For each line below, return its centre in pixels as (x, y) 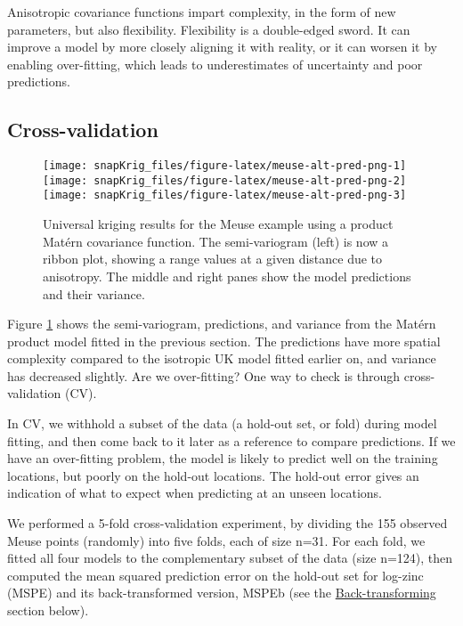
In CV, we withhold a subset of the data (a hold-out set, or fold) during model (222, 423)
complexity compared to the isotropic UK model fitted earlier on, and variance (222, 358)
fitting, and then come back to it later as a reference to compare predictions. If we (231, 440)
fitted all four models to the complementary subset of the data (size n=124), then (230, 558)
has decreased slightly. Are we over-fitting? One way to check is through (204, 375)
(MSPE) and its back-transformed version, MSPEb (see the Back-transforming (222, 593)
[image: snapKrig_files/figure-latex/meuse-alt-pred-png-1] (225, 166)
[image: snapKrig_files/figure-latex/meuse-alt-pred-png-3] (225, 195)
